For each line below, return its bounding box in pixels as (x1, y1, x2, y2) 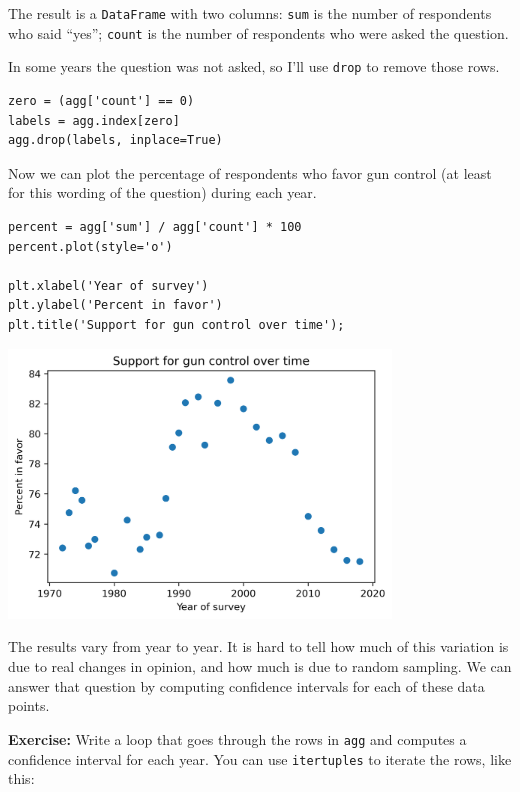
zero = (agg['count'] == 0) (8, 93, 195, 108)
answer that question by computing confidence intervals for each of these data (8, 675, 485, 696)
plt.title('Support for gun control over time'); (8, 317, 345, 332)
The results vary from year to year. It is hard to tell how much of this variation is (8, 636, 509, 657)
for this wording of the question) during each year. (8, 182, 317, 203)
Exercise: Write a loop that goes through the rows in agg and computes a (8, 728, 467, 749)
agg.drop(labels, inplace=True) (8, 133, 223, 148)
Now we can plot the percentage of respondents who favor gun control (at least (8, 162, 492, 183)
